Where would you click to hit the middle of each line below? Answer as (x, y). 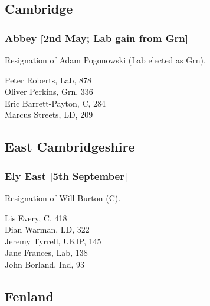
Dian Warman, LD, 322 (47, 229)
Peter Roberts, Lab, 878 (48, 80)
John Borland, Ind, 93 (45, 264)
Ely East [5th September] (66, 175)
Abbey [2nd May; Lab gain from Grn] (96, 38)
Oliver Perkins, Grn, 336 (49, 91)
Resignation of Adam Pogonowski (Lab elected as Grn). (105, 60)
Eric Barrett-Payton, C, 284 (55, 103)
